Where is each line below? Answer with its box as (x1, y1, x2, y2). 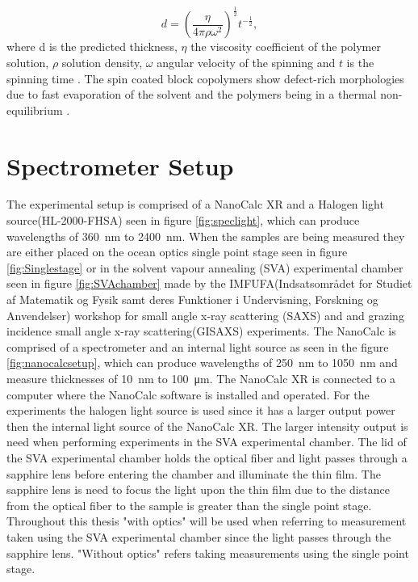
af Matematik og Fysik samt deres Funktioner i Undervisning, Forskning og (6, 291, 378, 308)
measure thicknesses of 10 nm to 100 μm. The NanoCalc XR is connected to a (6, 369, 396, 386)
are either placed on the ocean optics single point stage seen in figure (6, 243, 348, 260)
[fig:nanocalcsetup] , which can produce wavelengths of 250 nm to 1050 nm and (6, 354, 398, 371)
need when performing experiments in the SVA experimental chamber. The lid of (6, 433, 407, 450)
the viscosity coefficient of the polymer (190, 38, 381, 55)
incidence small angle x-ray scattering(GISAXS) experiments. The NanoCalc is (6, 323, 396, 339)
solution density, (61, 53, 143, 70)
